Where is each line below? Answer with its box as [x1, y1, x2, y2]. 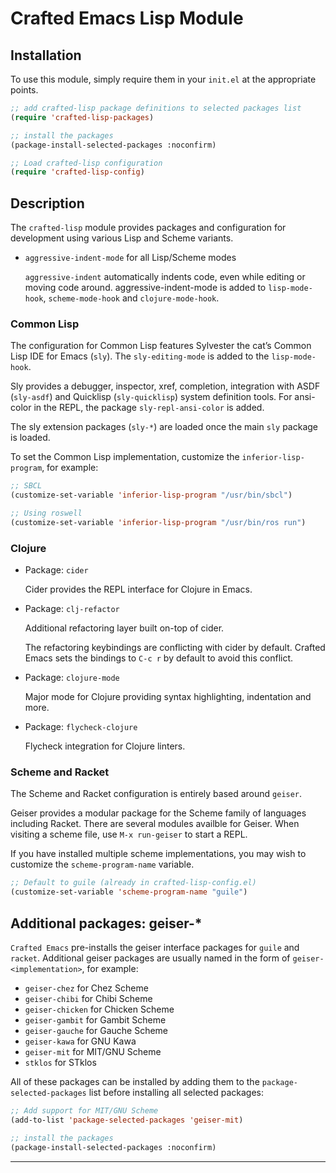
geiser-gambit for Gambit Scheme [24, 1014, 167, 1026]
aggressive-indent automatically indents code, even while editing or [24, 271, 306, 283]
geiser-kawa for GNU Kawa [24, 1035, 137, 1047]
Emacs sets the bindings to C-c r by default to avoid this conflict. [24, 652, 294, 664]
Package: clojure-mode [24, 672, 120, 684]
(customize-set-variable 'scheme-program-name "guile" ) [10, 887, 248, 897]
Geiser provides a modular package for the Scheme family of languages [10, 807, 307, 819]
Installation [10, 47, 82, 64]
